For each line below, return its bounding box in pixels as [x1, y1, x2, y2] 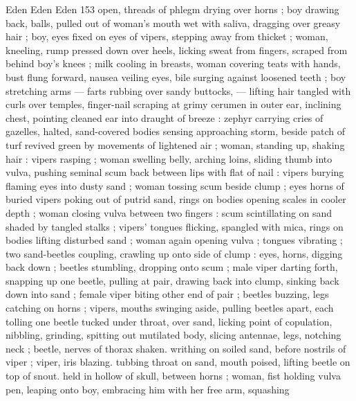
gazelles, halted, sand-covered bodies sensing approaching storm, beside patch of [6, 124, 346, 139]
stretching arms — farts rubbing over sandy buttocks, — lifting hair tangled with [6, 83, 351, 98]
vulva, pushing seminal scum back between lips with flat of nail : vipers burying [6, 165, 344, 179]
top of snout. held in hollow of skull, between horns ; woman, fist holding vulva [6, 368, 341, 383]
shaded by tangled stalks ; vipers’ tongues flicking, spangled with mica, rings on [6, 219, 344, 233]
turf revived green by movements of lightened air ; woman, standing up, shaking [6, 137, 345, 152]
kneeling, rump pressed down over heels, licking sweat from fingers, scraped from [6, 42, 348, 57]
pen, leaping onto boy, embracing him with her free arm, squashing [6, 382, 290, 396]
